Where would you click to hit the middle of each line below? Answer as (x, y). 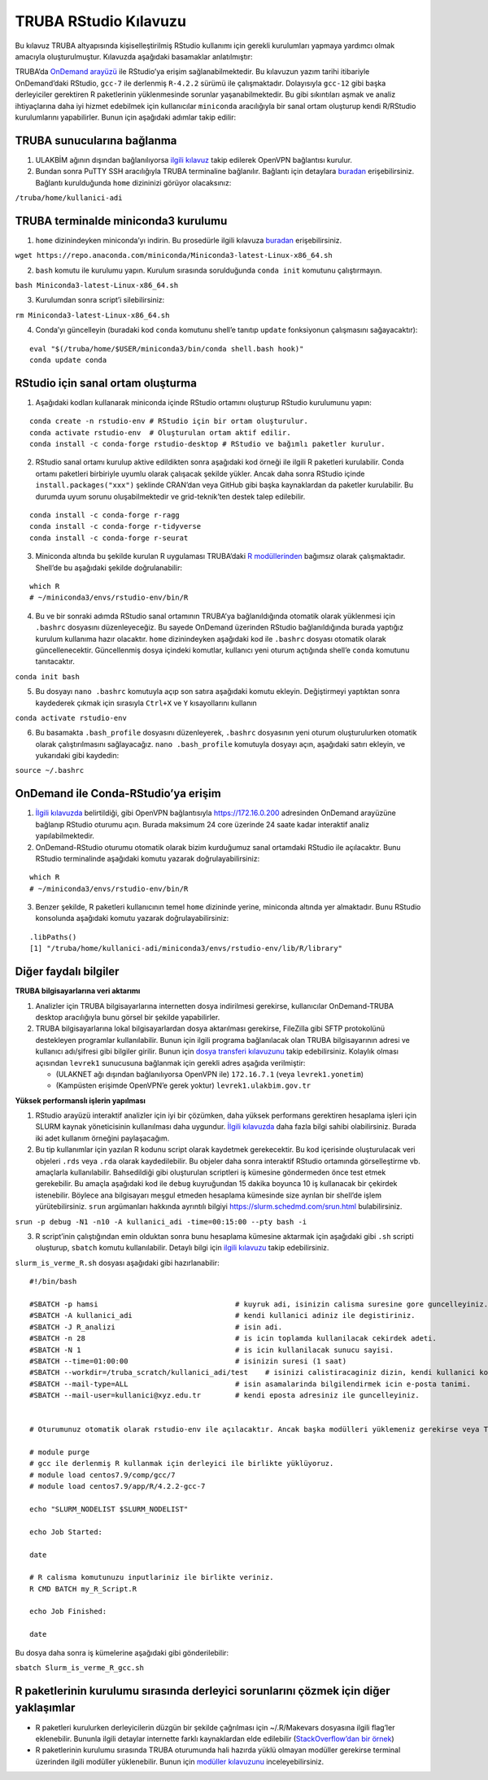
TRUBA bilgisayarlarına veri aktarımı (78, 991)
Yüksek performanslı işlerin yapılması (81, 1100)
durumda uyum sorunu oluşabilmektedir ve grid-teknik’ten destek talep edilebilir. (170, 496)
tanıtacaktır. (55, 661)
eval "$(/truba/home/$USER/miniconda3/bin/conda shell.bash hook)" (167, 349)
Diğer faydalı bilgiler (67, 972)
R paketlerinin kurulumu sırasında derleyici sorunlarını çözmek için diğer (203, 1691)
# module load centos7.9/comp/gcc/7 (102, 1475)
